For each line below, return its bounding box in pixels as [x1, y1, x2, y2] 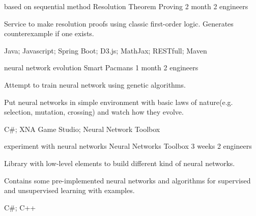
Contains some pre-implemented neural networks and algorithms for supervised [4, 175, 251, 185]
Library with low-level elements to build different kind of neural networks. [4, 157, 235, 168]
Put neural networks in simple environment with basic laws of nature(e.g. [4, 96, 233, 107]
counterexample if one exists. [4, 28, 94, 39]
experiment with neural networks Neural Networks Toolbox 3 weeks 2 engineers [4, 141, 252, 151]
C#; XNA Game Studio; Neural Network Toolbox [4, 123, 160, 134]
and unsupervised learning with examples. [4, 185, 135, 196]
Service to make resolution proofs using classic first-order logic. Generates [4, 18, 234, 29]
